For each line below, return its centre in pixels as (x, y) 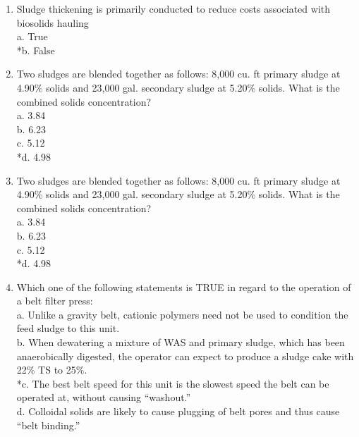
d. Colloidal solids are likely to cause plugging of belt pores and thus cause (178, 411)
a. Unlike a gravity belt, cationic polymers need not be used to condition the (182, 314)
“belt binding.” (48, 425)
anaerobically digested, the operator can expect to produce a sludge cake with (185, 356)
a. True (32, 36)
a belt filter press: (55, 301)
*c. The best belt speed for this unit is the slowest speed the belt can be (173, 383)
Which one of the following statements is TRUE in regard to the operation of (184, 287)
